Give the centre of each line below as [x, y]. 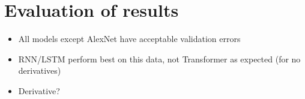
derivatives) [40, 70]
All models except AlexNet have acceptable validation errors [129, 39]
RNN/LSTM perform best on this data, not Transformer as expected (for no [159, 58]
